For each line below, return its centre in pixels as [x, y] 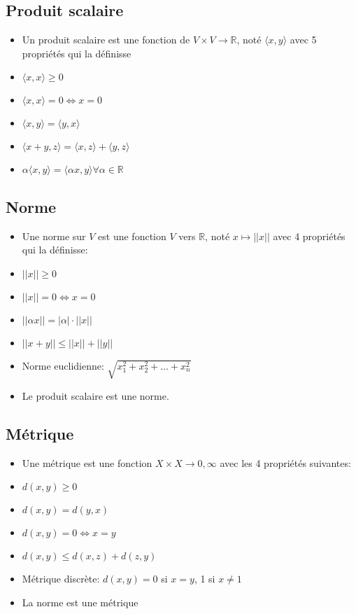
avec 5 [303, 40]
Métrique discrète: [61, 579]
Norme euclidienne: [63, 365]
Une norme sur [54, 236]
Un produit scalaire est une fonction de [106, 40]
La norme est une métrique [80, 602]
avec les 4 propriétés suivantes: [285, 462]
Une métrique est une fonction [87, 462]
